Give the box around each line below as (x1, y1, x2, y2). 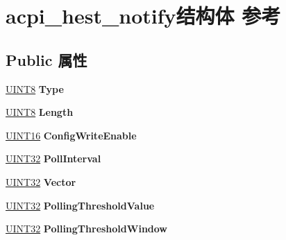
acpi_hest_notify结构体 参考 (6, 1, 281, 30)
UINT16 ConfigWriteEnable (6, 128, 137, 142)
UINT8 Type (6, 81, 64, 96)
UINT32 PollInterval (6, 151, 101, 166)
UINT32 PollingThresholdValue (6, 198, 155, 212)
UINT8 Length (6, 105, 74, 119)
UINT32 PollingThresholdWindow (6, 221, 168, 236)
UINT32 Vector (6, 174, 76, 189)
